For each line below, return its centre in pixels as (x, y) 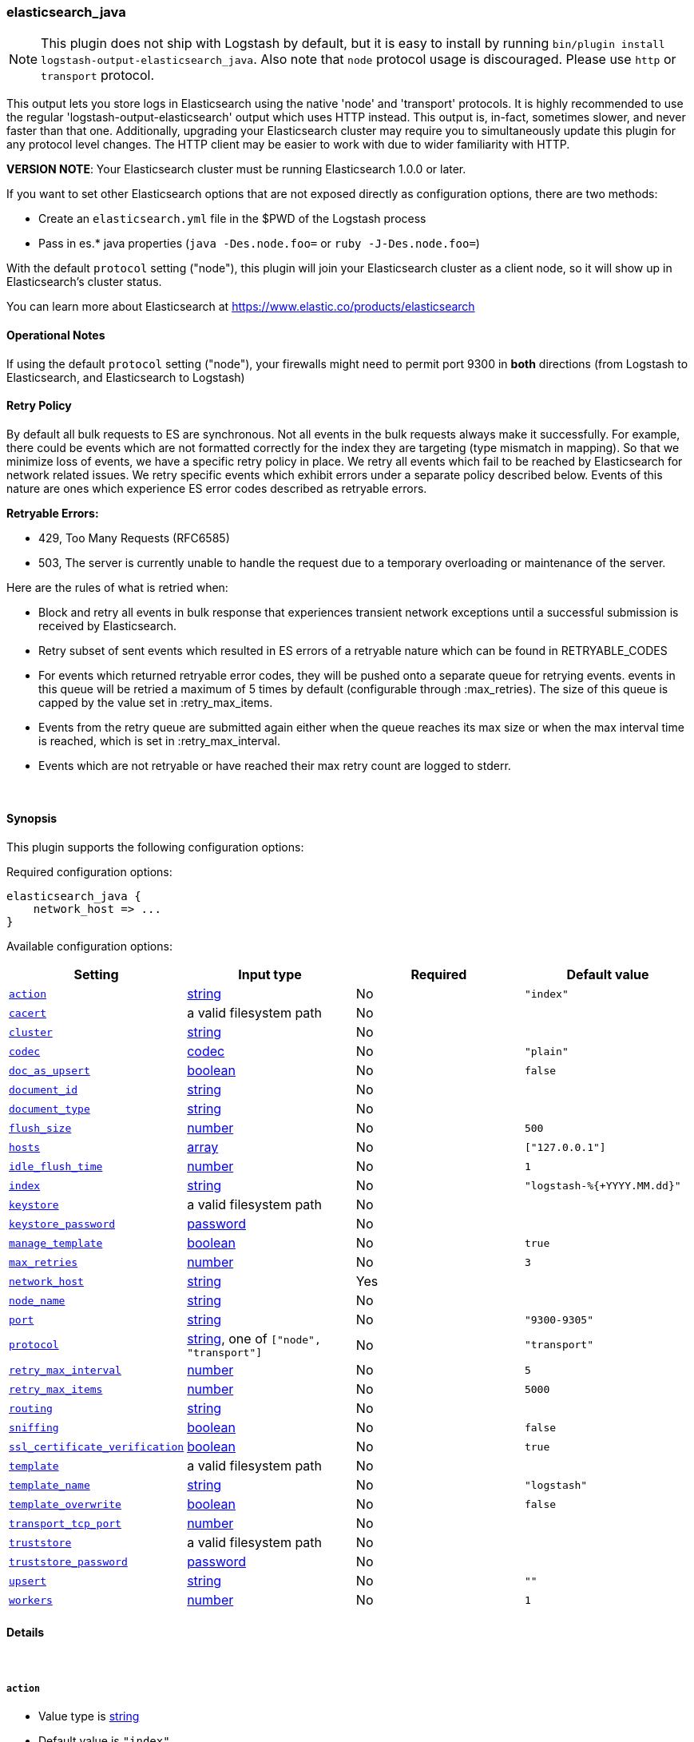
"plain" (546, 1051)
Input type (270, 975)
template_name (50, 1485)
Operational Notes (56, 335)
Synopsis (32, 819)
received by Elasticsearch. (108, 625)
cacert (28, 1013)
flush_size (40, 1128)
